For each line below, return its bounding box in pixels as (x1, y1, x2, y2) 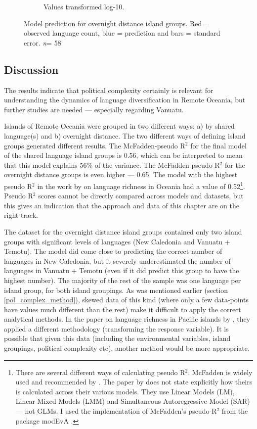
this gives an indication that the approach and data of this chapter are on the (4, 200, 239, 210)
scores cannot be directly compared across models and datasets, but (38, 191, 244, 201)
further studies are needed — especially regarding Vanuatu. (4, 104, 184, 114)
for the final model (190, 140, 247, 150)
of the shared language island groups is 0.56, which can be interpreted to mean (4, 150, 243, 160)
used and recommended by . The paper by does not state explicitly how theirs (15, 377, 253, 387)
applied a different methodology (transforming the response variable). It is (4, 323, 229, 334)
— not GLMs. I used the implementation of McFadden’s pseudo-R (15, 406, 217, 416)
